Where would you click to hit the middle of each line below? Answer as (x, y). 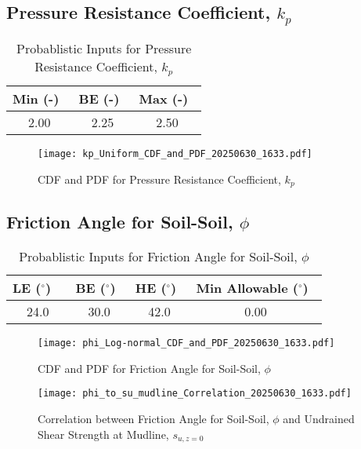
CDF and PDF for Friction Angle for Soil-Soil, (149, 368)
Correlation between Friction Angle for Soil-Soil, (153, 419)
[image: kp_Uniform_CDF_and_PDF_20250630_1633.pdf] (175, 153)
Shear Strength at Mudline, (103, 434)
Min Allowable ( (247, 288)
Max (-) (164, 98)
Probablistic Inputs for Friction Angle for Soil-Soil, (158, 257)
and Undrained (319, 419)
